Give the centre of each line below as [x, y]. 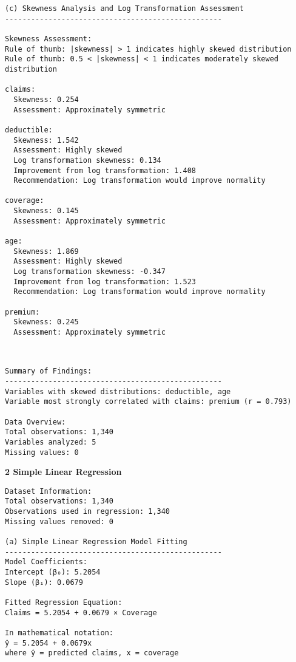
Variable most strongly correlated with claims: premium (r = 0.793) [148, 402]
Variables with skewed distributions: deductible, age [118, 391]
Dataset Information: [49, 491]
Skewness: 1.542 [46, 140]
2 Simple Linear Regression [63, 472]
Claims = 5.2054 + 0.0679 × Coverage [81, 613]
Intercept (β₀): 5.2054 [53, 572]
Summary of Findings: [49, 371]
